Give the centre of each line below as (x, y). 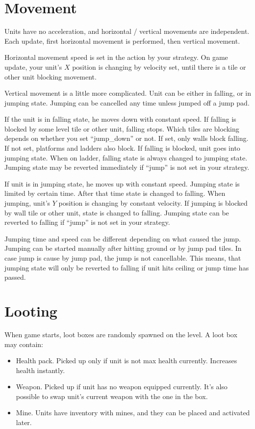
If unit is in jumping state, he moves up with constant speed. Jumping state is (122, 183)
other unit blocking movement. (51, 76)
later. (24, 422)
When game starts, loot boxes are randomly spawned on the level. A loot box (121, 334)
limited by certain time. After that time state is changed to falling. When (115, 193)
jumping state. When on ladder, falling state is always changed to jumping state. (126, 157)
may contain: (24, 344)
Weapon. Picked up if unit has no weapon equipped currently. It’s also (122, 387)
